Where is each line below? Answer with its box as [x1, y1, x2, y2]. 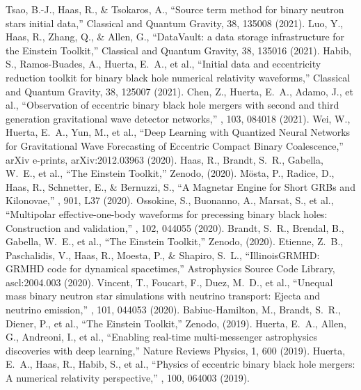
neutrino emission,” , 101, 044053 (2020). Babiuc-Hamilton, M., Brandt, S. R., [6, 302, 341, 317]
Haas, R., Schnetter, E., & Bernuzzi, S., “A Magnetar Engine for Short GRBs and [6, 179, 355, 194]
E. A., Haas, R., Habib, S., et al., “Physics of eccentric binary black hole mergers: [6, 357, 355, 371]
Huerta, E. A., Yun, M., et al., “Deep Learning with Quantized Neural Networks [6, 125, 351, 139]
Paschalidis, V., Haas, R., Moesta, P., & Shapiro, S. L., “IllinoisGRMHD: [6, 247, 320, 262]
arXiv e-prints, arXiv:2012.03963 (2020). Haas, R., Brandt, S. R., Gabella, [6, 152, 323, 166]
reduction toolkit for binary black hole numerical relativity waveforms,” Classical [6, 70, 351, 84]
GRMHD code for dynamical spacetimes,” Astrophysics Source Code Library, [6, 261, 335, 276]
